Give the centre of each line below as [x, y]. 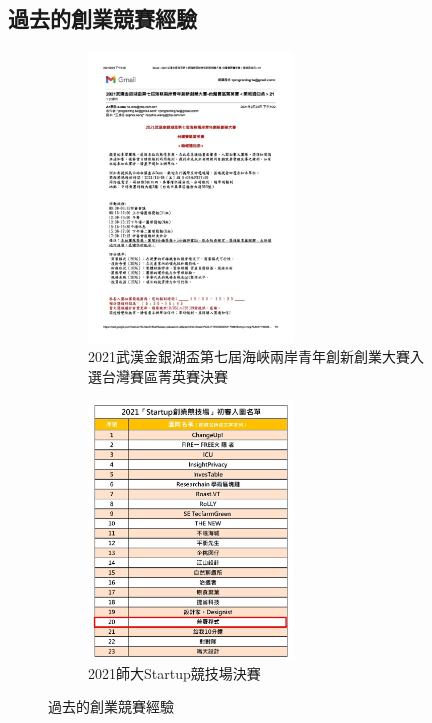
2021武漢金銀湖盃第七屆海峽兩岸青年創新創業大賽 [249, 356]
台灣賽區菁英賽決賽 [164, 376]
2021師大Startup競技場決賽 [174, 672]
